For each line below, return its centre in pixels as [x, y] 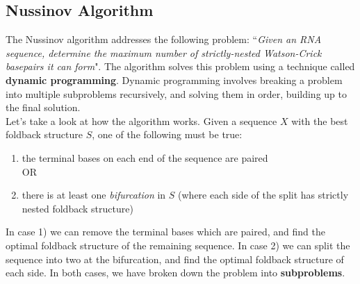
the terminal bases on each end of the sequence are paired [145, 157]
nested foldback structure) [77, 208]
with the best [320, 120]
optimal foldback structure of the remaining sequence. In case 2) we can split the [178, 245]
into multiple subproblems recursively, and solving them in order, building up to [176, 93]
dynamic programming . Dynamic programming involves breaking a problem [174, 80]
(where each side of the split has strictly [263, 195]
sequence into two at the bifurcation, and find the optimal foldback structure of [175, 259]
